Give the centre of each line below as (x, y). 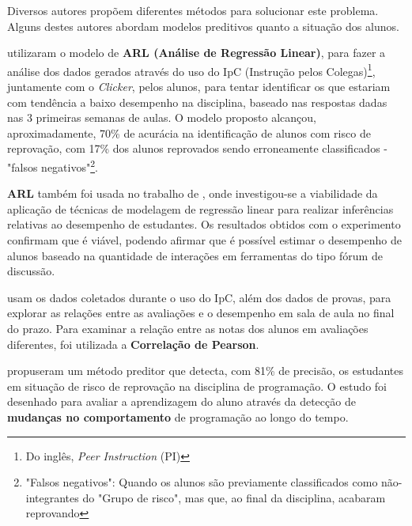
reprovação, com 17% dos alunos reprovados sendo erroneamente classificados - (197, 148)
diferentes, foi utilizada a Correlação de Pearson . (133, 344)
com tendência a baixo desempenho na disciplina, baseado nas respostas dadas (197, 102)
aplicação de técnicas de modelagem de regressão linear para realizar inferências (200, 208)
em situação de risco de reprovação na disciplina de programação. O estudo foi (197, 386)
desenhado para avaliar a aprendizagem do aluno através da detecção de (181, 401)
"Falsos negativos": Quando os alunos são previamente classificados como (202, 482)
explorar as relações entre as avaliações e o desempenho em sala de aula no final (201, 313)
